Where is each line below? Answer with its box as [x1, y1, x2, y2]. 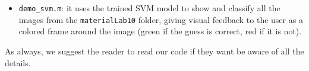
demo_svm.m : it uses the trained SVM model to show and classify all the [18, 2, 280, 14]
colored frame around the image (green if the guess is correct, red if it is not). [18, 25, 302, 37]
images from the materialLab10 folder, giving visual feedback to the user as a [18, 13, 303, 25]
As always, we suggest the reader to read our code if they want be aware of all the [5, 44, 304, 57]
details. [5, 56, 31, 69]
